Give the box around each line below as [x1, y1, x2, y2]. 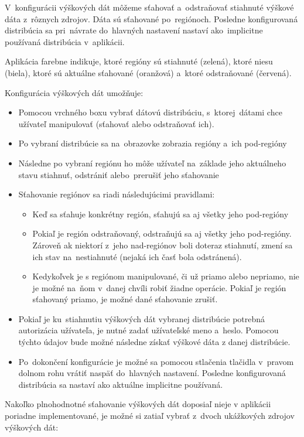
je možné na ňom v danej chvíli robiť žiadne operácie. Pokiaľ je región [32, 281, 286, 293]
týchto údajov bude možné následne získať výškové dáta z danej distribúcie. [18, 336, 291, 348]
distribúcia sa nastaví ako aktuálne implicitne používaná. [18, 378, 223, 390]
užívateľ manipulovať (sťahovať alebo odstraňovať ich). [18, 117, 214, 129]
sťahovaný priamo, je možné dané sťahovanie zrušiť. [32, 293, 218, 305]
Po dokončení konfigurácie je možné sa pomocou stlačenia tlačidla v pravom [18, 355, 294, 367]
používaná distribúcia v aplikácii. [5, 35, 125, 47]
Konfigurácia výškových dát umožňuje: [5, 86, 144, 98]
